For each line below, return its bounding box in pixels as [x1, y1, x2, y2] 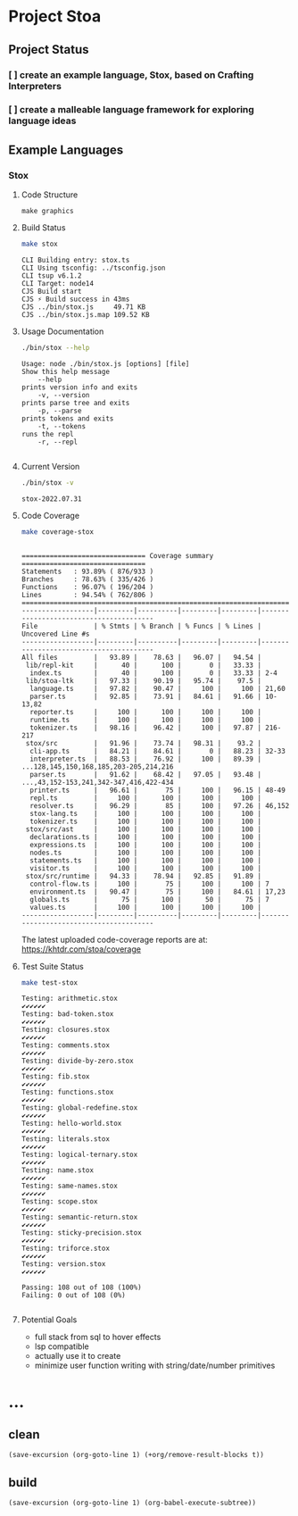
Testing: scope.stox [21, 1197, 98, 1206]
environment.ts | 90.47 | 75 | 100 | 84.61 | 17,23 [29, 887, 286, 896]
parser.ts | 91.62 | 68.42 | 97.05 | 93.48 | [29, 770, 262, 779]
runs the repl [21, 429, 74, 438]
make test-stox [21, 978, 79, 987]
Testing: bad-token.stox [21, 1010, 114, 1019]
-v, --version [37, 390, 90, 399]
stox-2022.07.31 [21, 494, 82, 504]
